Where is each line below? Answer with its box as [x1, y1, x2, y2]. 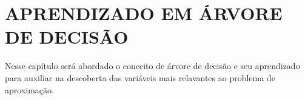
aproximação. [5, 83, 54, 96]
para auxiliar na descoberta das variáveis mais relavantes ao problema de [5, 71, 275, 84]
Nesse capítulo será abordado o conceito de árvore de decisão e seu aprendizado [5, 59, 300, 72]
